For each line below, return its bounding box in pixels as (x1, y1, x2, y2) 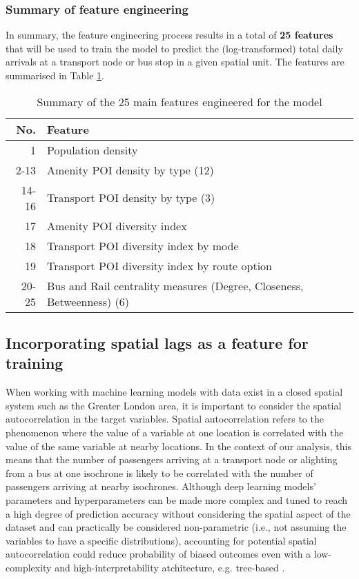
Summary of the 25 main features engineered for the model (37, 93, 322, 110)
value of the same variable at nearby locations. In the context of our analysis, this (6, 438, 351, 453)
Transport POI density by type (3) (47, 190, 215, 206)
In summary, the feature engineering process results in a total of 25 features (6, 28, 333, 42)
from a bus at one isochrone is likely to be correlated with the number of (6, 465, 313, 480)
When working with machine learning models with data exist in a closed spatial (6, 385, 343, 399)
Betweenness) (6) (47, 293, 130, 309)
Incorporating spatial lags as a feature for (6, 332, 309, 353)
